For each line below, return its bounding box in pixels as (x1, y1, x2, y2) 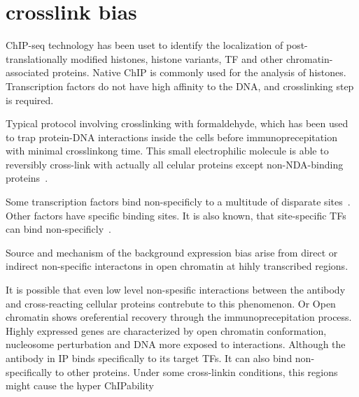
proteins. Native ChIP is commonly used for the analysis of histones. (52, 65, 346, 80)
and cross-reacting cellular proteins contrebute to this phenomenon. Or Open (6, 296, 336, 310)
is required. (6, 92, 54, 107)
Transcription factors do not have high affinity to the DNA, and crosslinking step (6, 78, 354, 93)
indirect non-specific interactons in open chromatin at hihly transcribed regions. (6, 259, 349, 273)
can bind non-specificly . (6, 222, 112, 236)
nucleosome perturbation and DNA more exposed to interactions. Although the (6, 337, 346, 352)
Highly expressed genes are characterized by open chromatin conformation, (6, 323, 327, 338)
